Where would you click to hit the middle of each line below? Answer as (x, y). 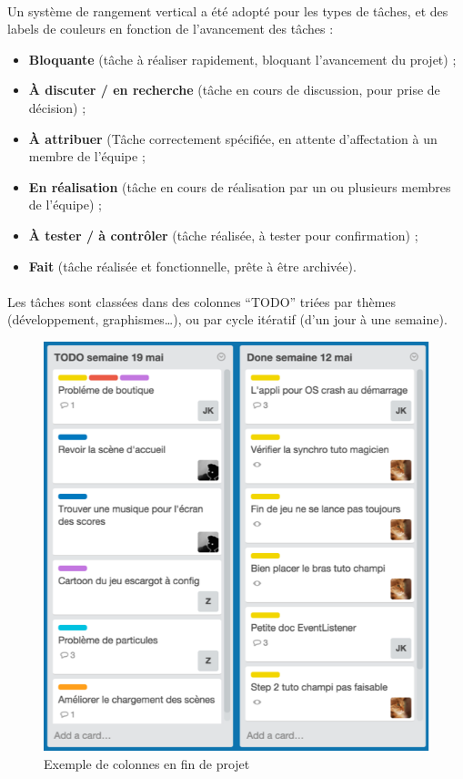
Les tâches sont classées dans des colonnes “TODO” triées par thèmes (202, 301)
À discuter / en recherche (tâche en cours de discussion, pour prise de (234, 90)
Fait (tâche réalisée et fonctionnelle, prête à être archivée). (192, 266)
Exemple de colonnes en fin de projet (147, 763)
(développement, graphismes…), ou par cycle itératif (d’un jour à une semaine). (227, 319)
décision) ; (57, 107)
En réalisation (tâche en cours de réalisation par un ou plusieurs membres (240, 186)
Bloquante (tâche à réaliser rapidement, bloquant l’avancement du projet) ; (242, 59)
